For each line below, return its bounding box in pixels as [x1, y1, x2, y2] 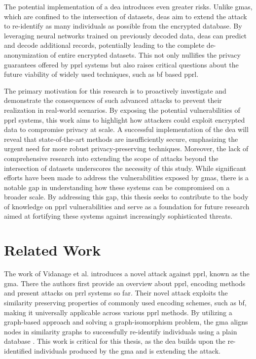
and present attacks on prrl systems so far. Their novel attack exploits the [4, 288, 228, 298]
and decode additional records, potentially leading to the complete [4, 40, 205, 50]
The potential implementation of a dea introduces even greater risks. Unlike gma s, [4, 1, 253, 11]
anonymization [4, 49, 48, 60]
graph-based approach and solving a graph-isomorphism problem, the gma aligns [4, 317, 248, 327]
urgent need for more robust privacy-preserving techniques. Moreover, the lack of [4, 143, 249, 154]
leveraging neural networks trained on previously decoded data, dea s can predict [4, 30, 247, 40]
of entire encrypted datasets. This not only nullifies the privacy [50, 49, 241, 60]
